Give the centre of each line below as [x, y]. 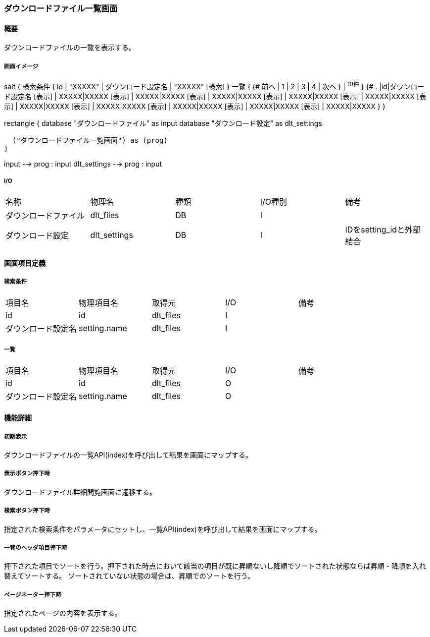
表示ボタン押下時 [27, 474]
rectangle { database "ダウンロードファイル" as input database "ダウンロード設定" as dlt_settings [163, 123]
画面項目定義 [25, 263]
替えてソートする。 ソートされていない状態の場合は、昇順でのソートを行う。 [129, 576]
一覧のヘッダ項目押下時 [36, 548]
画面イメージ [21, 66]
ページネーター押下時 [33, 595]
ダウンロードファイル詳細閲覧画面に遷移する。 [80, 492]
